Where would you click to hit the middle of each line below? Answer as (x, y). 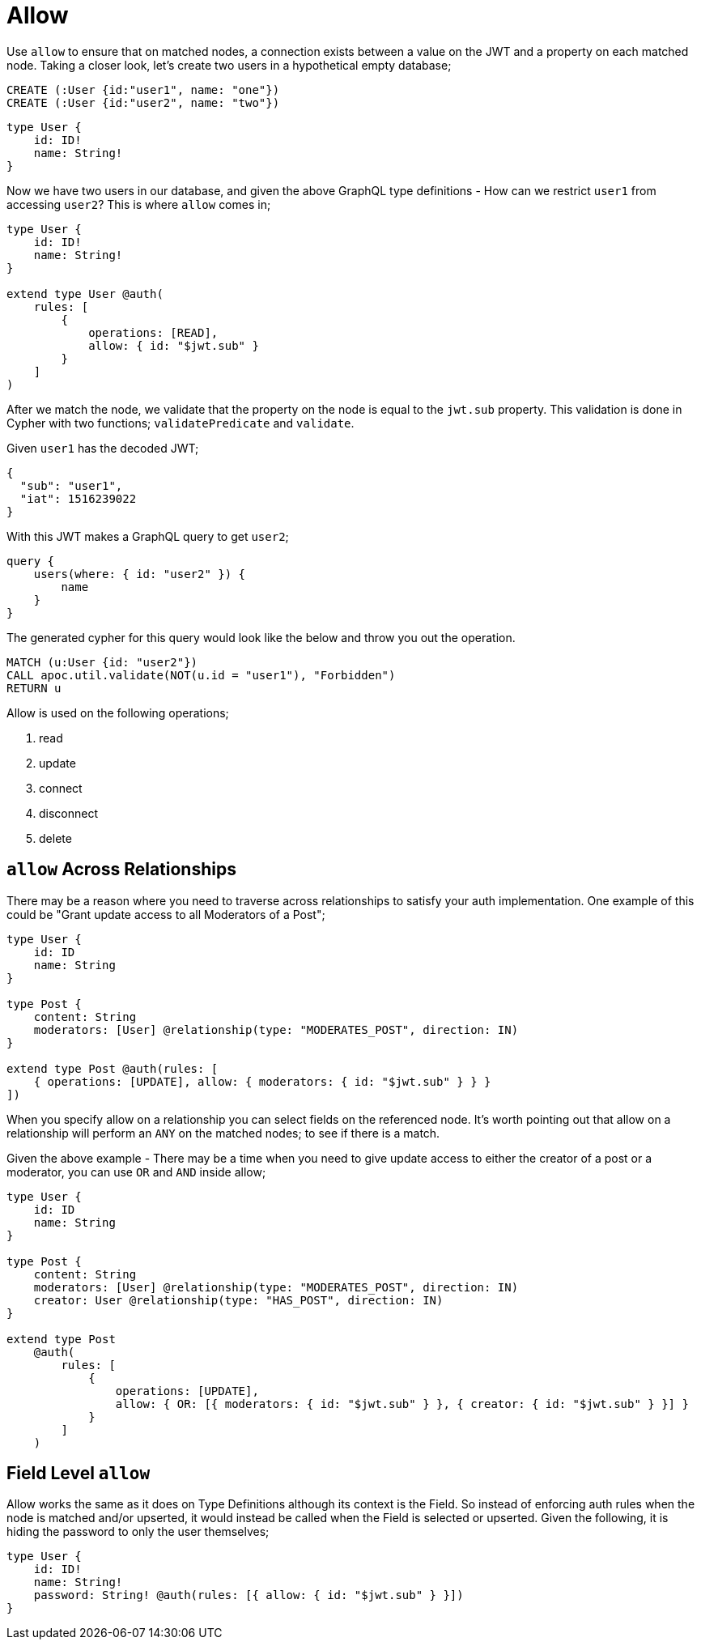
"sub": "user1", (71, 485)
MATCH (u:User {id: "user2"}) (102, 662)
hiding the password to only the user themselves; (138, 1532)
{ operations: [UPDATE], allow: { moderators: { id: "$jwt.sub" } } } (262, 1081)
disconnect (69, 813)
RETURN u (34, 688)
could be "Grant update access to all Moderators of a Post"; (166, 914)
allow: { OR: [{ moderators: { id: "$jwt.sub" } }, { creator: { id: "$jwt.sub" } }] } (402, 1404)
